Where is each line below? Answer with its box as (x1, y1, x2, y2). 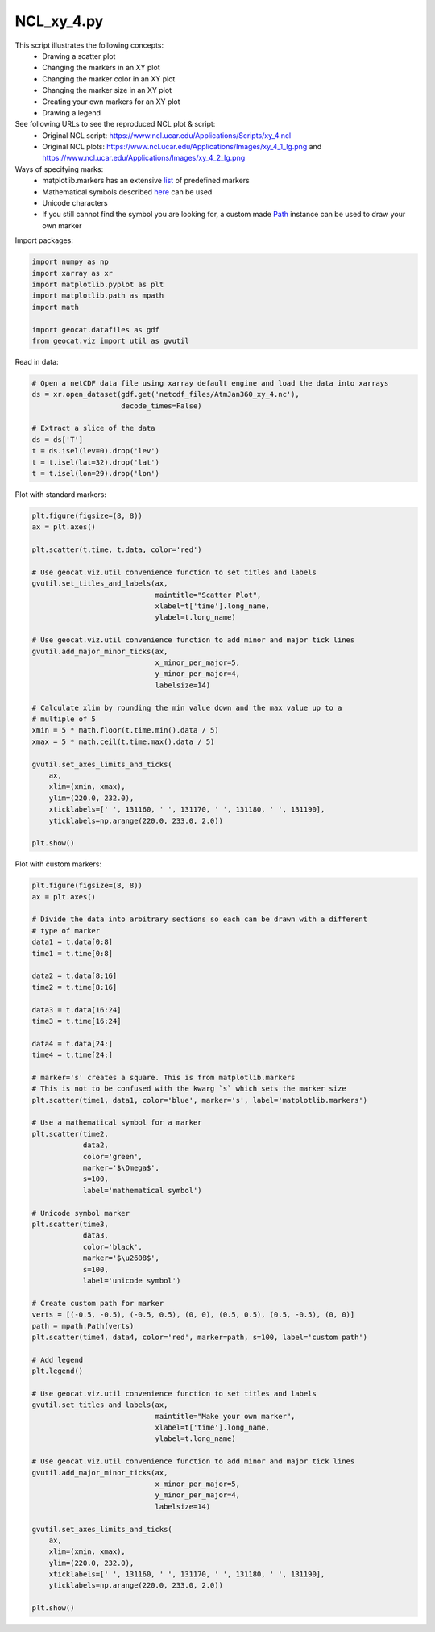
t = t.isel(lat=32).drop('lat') (31, 457, 160, 467)
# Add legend (31, 1355, 84, 1364)
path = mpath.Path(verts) (31, 1321, 135, 1330)
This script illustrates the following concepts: (14, 40, 164, 50)
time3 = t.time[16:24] (31, 1016, 122, 1025)
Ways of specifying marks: (14, 164, 104, 173)
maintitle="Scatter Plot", (155, 590, 262, 599)
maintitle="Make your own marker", (155, 1412, 296, 1421)
